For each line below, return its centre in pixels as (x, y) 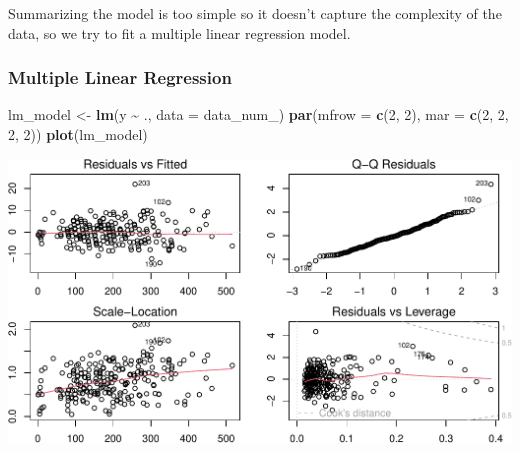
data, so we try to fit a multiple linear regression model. (179, 32)
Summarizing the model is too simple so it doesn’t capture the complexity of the (255, 13)
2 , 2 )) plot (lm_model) (78, 134)
